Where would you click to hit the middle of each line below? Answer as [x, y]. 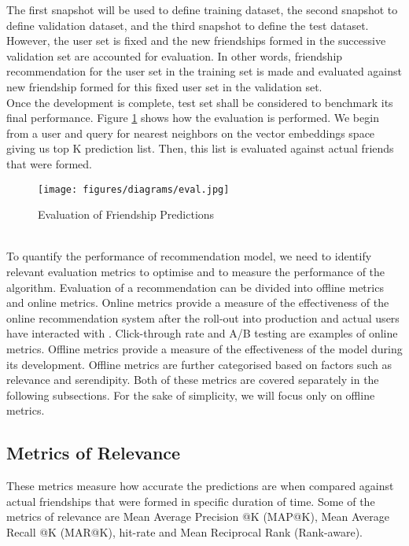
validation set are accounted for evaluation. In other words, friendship [175, 55]
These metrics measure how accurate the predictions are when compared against [200, 486]
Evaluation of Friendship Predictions [126, 214]
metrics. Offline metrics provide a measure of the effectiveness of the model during [204, 348]
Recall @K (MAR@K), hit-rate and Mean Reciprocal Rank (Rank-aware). [184, 531]
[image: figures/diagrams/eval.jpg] [134, 189]
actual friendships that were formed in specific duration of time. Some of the [191, 501]
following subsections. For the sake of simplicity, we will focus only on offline [191, 395]
